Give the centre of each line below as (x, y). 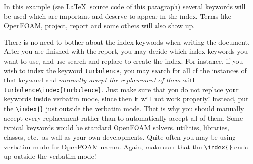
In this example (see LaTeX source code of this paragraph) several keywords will (125, 6)
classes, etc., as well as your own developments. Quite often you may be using (120, 137)
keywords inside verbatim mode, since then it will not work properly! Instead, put (126, 99)
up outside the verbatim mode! (50, 156)
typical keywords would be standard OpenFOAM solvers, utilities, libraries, (117, 127)
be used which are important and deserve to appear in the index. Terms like (117, 16)
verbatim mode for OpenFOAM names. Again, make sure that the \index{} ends (126, 146)
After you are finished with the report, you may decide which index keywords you (126, 51)
